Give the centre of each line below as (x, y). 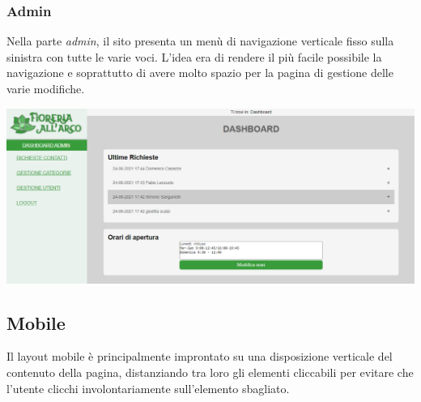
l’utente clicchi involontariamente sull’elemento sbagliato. (148, 388)
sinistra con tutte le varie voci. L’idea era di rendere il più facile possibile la (194, 56)
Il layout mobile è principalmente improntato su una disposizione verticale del (200, 356)
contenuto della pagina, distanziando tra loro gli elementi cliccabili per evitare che (210, 372)
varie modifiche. (46, 88)
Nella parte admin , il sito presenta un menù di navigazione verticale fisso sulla (200, 41)
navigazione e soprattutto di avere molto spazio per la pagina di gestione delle (200, 73)
